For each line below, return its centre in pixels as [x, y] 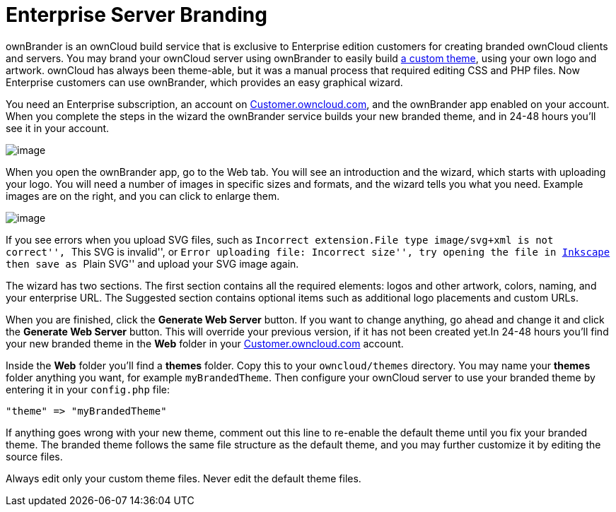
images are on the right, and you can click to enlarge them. [143, 196]
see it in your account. [58, 128]
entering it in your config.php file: [88, 389]
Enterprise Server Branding [136, 15]
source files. [34, 456]
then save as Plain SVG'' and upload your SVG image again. [152, 263]
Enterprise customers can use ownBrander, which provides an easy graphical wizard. [204, 82]
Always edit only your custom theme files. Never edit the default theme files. [184, 478]
